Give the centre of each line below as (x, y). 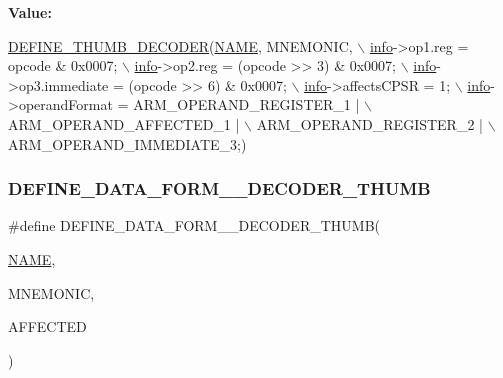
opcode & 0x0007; (63, 65)
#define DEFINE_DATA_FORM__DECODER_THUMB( (194, 225)
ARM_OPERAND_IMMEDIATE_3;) (127, 143)
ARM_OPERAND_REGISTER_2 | (369, 123)
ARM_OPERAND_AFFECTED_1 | (124, 123)
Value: (30, 12)
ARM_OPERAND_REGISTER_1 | (246, 104)
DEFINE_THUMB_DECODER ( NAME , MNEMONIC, (180, 45)
